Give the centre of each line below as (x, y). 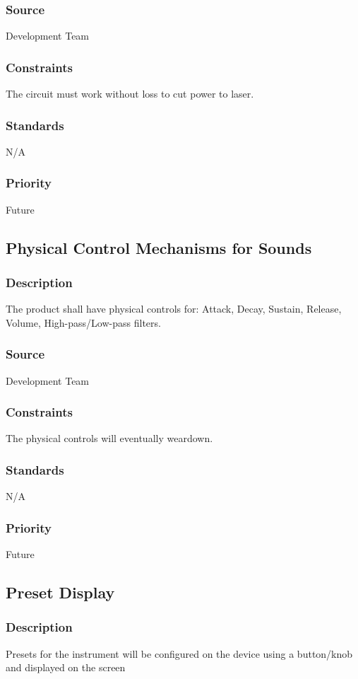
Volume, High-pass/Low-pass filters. (83, 322)
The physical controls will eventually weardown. (109, 438)
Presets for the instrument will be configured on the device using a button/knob (179, 653)
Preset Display (60, 592)
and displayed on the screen (66, 667)
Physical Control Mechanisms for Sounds (159, 247)
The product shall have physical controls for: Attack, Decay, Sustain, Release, (174, 309)
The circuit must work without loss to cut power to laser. (130, 94)
